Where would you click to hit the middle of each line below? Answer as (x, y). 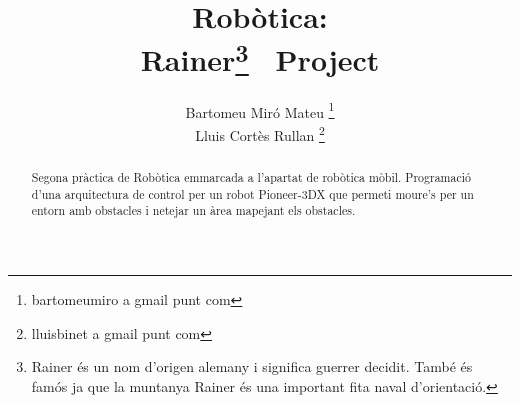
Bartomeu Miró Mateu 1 (260, 110)
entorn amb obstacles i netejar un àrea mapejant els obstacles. (193, 210)
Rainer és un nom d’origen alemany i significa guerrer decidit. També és (252, 366)
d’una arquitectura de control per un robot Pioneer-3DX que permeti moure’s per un (252, 193)
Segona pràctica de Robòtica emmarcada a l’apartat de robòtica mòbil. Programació (251, 176)
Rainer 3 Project (260, 57)
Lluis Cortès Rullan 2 (260, 133)
